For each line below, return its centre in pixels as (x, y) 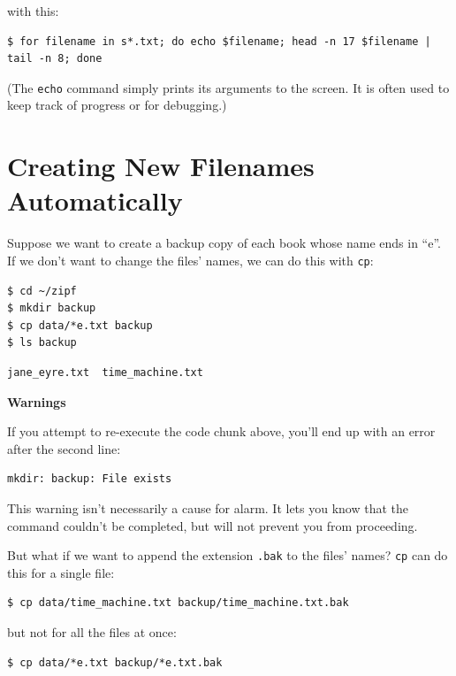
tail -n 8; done (55, 59)
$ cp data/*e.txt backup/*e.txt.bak (115, 662)
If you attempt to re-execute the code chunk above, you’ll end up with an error (221, 431)
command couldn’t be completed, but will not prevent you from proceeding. (213, 525)
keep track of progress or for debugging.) (117, 105)
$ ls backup (42, 343)
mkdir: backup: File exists (90, 479)
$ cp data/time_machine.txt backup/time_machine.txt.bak (178, 603)
